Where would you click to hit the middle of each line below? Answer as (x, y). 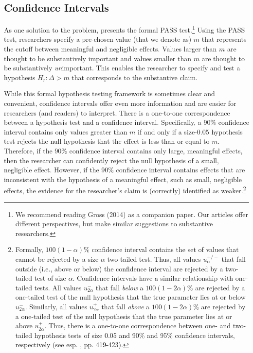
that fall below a (119, 287)
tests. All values (58, 287)
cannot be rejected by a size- (58, 259)
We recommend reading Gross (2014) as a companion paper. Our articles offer (132, 214)
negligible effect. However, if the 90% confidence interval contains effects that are (125, 170)
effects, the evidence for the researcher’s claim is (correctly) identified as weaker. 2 (125, 190)
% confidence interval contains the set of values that (161, 249)
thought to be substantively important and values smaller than (98, 58)
